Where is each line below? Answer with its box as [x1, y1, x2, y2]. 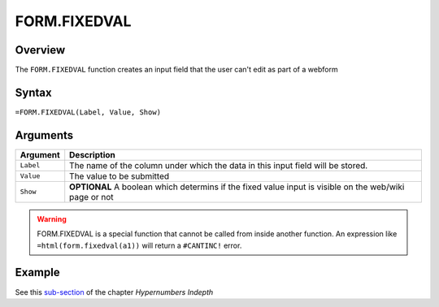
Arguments [15, 128, 74, 142]
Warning [37, 214, 67, 223]
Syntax [15, 85, 52, 99]
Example [15, 266, 60, 279]
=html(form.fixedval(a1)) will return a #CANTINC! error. [37, 240, 242, 250]
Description [69, 149, 115, 160]
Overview [15, 43, 66, 57]
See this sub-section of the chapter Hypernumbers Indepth [15, 287, 214, 296]
